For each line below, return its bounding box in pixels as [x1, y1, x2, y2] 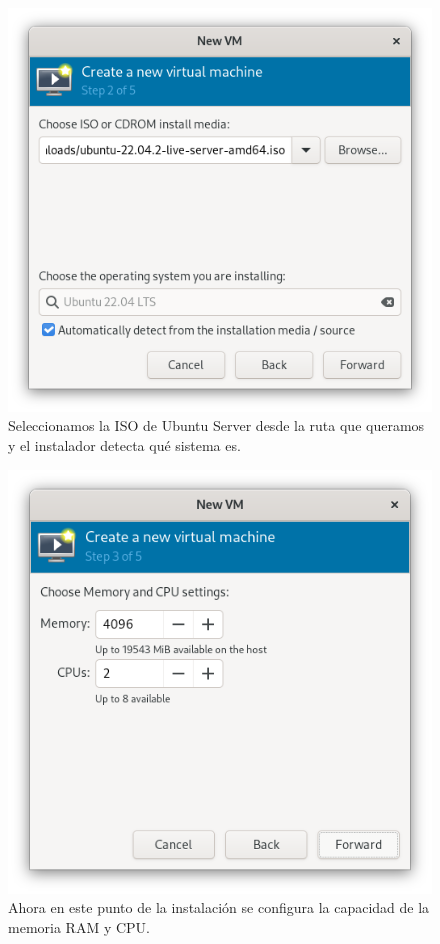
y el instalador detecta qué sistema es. [8, 434, 241, 455]
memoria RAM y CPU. [8, 916, 150, 937]
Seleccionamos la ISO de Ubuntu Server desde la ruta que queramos [8, 415, 425, 436]
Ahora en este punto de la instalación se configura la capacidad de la [8, 897, 430, 918]
